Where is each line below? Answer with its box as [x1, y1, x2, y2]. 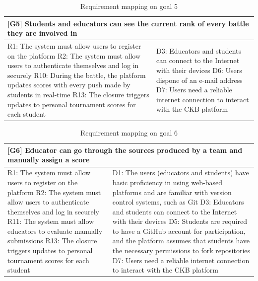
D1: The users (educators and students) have [112, 167, 249, 178]
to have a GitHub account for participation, [112, 225, 246, 236]
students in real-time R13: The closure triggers [7, 89, 149, 99]
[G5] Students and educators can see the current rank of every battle [7, 18, 249, 28]
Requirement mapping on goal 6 [80, 128, 178, 138]
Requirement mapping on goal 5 [80, 1, 178, 11]
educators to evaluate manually [7, 225, 103, 236]
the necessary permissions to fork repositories [112, 245, 251, 256]
